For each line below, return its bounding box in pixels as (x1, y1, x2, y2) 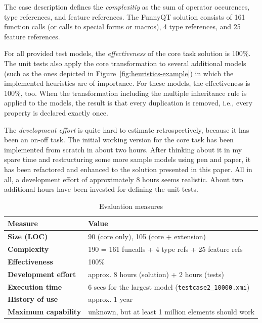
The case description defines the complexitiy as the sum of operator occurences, (4, 2, 250, 12)
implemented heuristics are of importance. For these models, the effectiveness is (4, 78, 250, 88)
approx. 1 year (88, 294, 133, 304)
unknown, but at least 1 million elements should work (88, 306, 255, 317)
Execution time (8, 281, 62, 292)
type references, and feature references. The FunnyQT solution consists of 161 (4, 11, 245, 22)
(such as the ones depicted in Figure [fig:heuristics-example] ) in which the (4, 68, 234, 78)
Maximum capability (8, 306, 81, 317)
